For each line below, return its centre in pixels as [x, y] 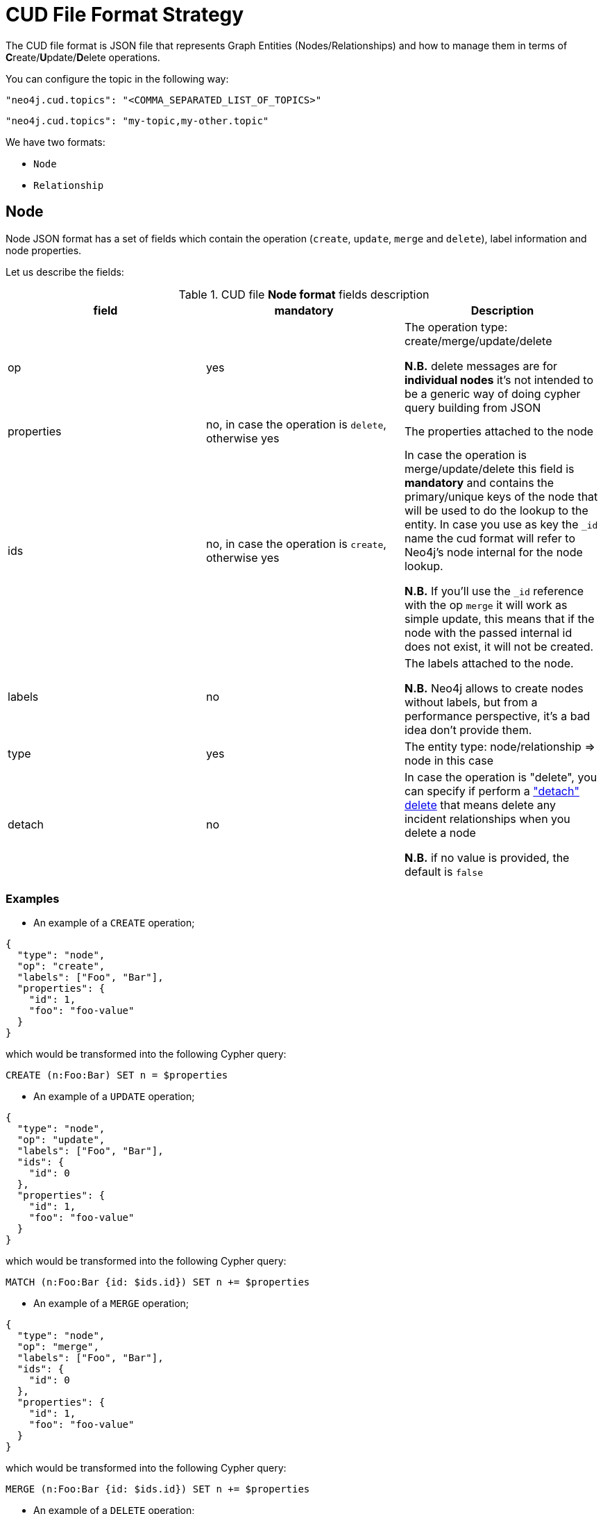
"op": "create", [61, 966]
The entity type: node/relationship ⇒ [500, 746]
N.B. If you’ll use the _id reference [494, 591]
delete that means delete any [480, 805]
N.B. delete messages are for [481, 366]
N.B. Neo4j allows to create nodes [494, 688]
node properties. [44, 250]
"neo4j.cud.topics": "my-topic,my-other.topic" [137, 120]
